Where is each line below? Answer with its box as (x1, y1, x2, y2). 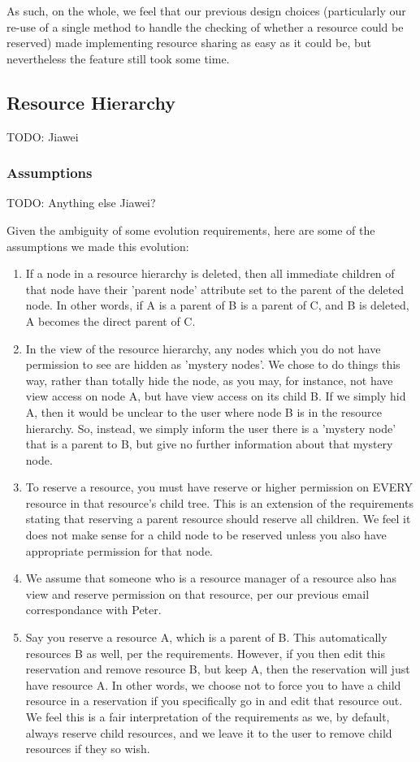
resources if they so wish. (25, 740, 150, 757)
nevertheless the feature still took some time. (6, 50, 230, 67)
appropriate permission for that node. (25, 542, 213, 559)
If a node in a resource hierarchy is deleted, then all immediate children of (25, 265, 395, 282)
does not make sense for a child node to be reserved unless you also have (25, 526, 387, 543)
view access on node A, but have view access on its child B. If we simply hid (25, 387, 406, 405)
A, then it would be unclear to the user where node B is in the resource (25, 403, 382, 420)
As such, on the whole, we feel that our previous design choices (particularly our (6, 2, 406, 19)
